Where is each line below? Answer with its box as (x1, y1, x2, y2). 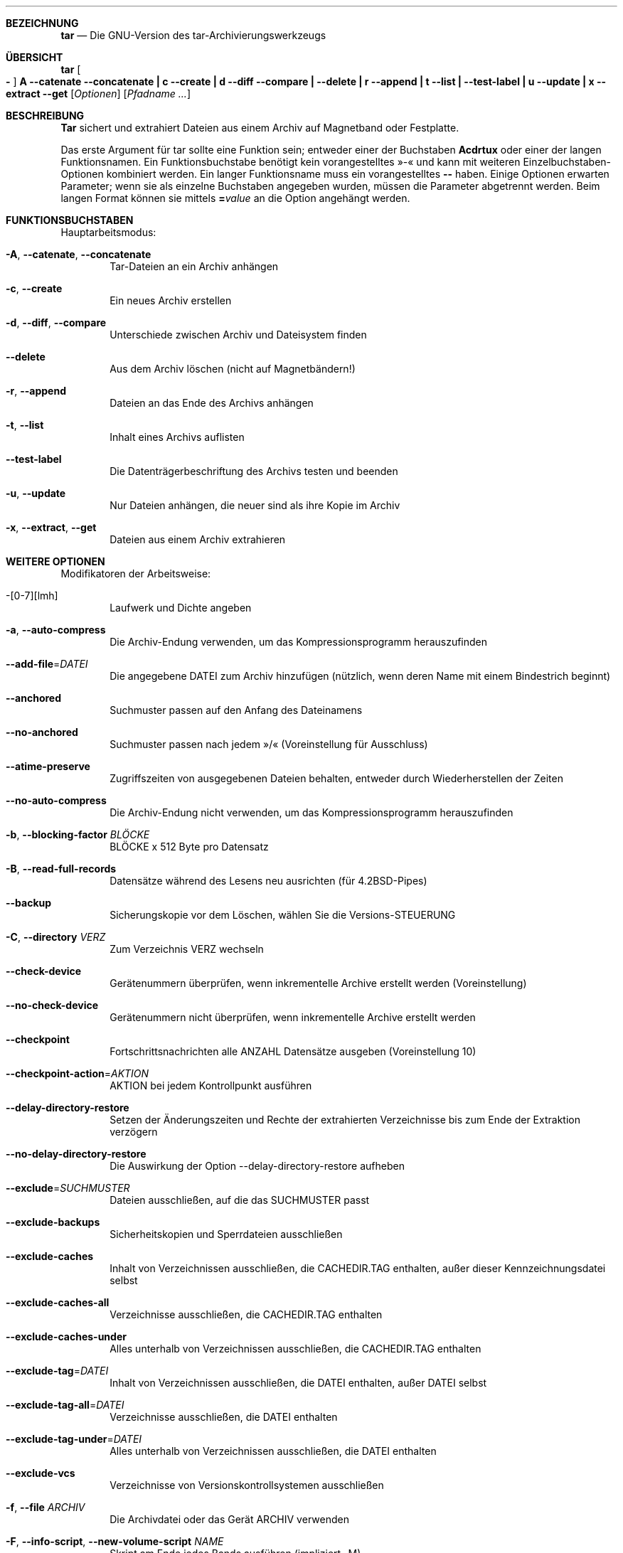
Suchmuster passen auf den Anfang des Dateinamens (110, 704, 363, 716)
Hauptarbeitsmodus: (60, 226, 156, 238)
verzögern (110, 1126, 158, 1138)
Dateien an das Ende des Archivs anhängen (110, 397, 314, 409)
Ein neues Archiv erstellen (110, 294, 232, 306)
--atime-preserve (6, 760, 90, 772)
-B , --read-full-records (6, 863, 117, 875)
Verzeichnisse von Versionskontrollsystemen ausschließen (110, 1479, 384, 1491)
